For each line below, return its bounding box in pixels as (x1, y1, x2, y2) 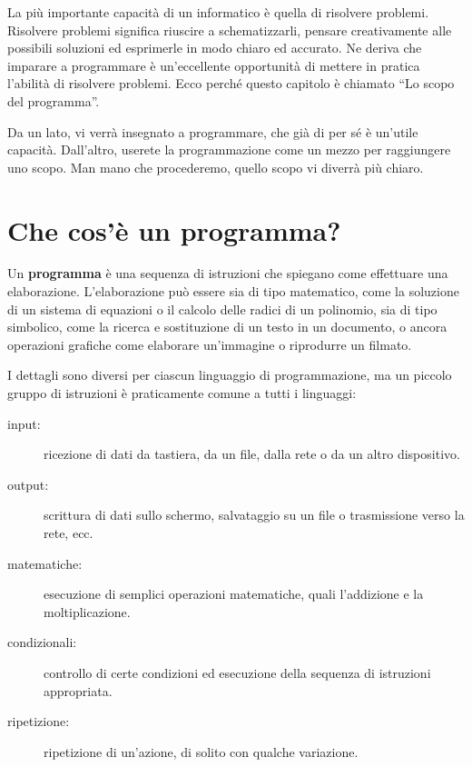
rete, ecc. (44, 523, 93, 542)
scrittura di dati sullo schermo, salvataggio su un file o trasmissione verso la (44, 505, 465, 524)
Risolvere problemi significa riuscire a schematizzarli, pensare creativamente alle (7, 20, 452, 39)
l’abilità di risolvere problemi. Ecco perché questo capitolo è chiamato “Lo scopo (7, 74, 455, 93)
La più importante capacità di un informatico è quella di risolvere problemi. (7, 3, 429, 21)
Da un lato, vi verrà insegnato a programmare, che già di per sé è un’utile (7, 122, 418, 141)
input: (7, 413, 41, 433)
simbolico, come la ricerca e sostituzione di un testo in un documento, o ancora (7, 317, 447, 336)
